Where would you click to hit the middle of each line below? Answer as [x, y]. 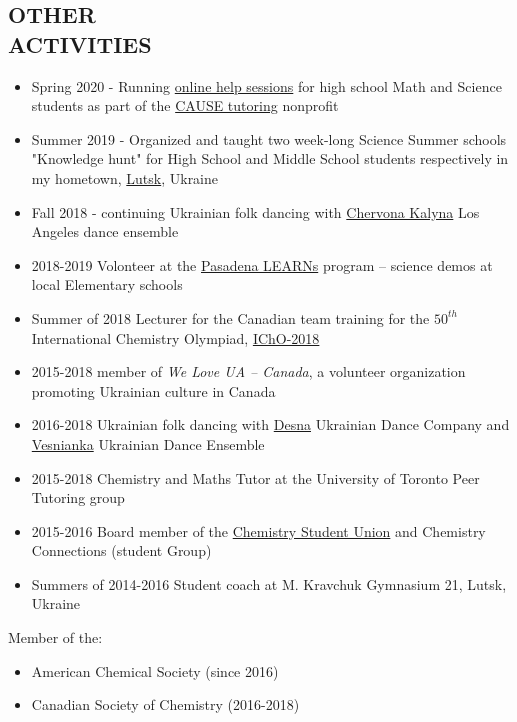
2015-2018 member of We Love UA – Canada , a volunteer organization [248, 371]
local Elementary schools [107, 284]
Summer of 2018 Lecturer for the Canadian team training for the [230, 317]
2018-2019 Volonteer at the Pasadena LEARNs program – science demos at [262, 264]
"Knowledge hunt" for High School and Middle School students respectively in [270, 158]
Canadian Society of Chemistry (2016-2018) [165, 704]
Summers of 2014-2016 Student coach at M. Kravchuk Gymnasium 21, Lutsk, [269, 583]
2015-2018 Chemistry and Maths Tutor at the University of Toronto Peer [255, 477]
